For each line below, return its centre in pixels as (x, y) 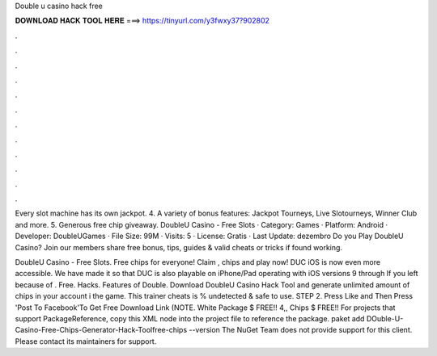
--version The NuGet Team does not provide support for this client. (301, 330)
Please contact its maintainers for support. (86, 341)
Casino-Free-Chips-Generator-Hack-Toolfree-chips (101, 330)
